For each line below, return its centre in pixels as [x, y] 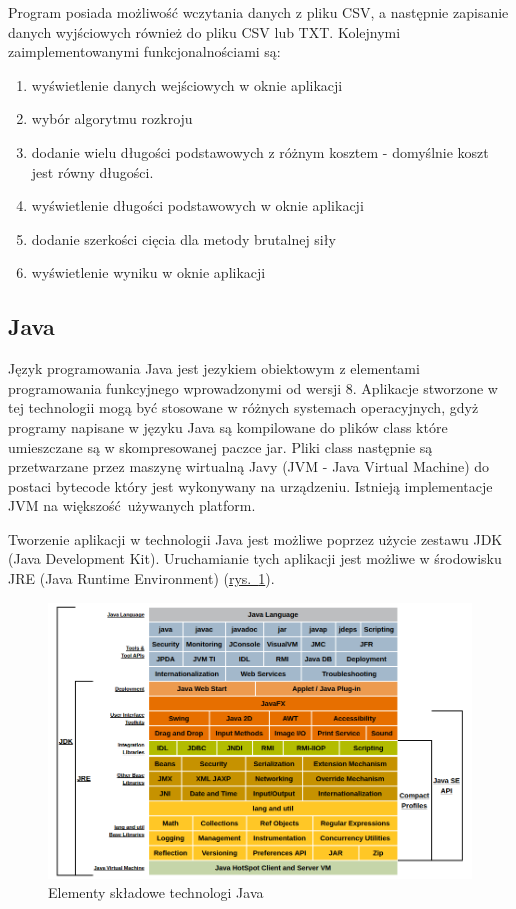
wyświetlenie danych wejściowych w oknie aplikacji [187, 84]
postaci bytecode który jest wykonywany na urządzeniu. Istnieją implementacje [250, 485]
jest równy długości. [92, 171]
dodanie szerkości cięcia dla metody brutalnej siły [183, 238]
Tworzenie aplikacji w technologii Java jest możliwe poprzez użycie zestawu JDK [255, 538]
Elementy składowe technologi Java [156, 892]
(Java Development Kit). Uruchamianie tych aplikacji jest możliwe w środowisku [255, 558]
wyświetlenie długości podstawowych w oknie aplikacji [197, 205]
